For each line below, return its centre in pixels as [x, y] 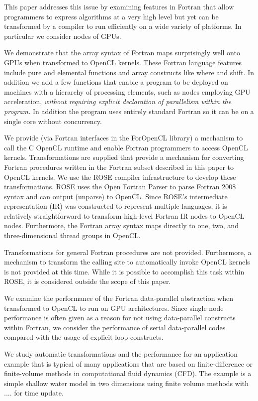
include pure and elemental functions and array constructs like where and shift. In [129, 72]
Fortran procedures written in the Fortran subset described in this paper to [119, 167]
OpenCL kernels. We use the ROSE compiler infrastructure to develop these [120, 177]
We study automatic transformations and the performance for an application [121, 354]
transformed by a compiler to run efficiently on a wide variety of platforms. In [123, 26]
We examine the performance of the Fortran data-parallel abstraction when [119, 298]
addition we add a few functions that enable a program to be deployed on [116, 82]
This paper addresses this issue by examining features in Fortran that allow [119, 6]
